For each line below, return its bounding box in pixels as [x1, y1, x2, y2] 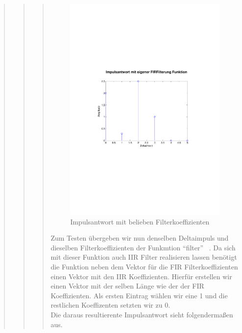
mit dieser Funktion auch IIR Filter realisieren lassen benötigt [50, 252, 237, 262]
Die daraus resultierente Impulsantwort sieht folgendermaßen [50, 309, 233, 319]
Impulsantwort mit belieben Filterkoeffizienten [70, 216, 210, 226]
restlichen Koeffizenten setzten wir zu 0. [50, 300, 170, 310]
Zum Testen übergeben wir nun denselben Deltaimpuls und [50, 233, 229, 243]
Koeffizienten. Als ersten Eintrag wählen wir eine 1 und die [50, 290, 228, 300]
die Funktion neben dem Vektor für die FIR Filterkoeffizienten [50, 261, 238, 271]
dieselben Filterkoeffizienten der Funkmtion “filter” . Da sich [50, 242, 236, 252]
